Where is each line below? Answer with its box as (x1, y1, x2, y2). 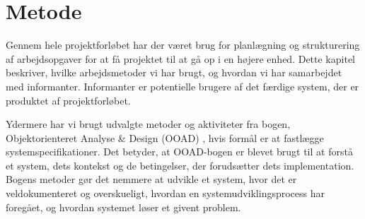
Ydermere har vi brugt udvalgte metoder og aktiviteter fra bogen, (6, 117, 291, 131)
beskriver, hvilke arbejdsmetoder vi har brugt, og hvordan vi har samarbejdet (6, 65, 342, 80)
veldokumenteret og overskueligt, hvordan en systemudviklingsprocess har (6, 186, 325, 201)
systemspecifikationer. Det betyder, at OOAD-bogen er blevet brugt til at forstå (6, 144, 353, 159)
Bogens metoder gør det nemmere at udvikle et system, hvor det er (6, 172, 297, 187)
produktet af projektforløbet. (6, 93, 131, 107)
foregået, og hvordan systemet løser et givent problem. (6, 199, 241, 214)
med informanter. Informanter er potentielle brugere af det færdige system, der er (6, 78, 359, 93)
